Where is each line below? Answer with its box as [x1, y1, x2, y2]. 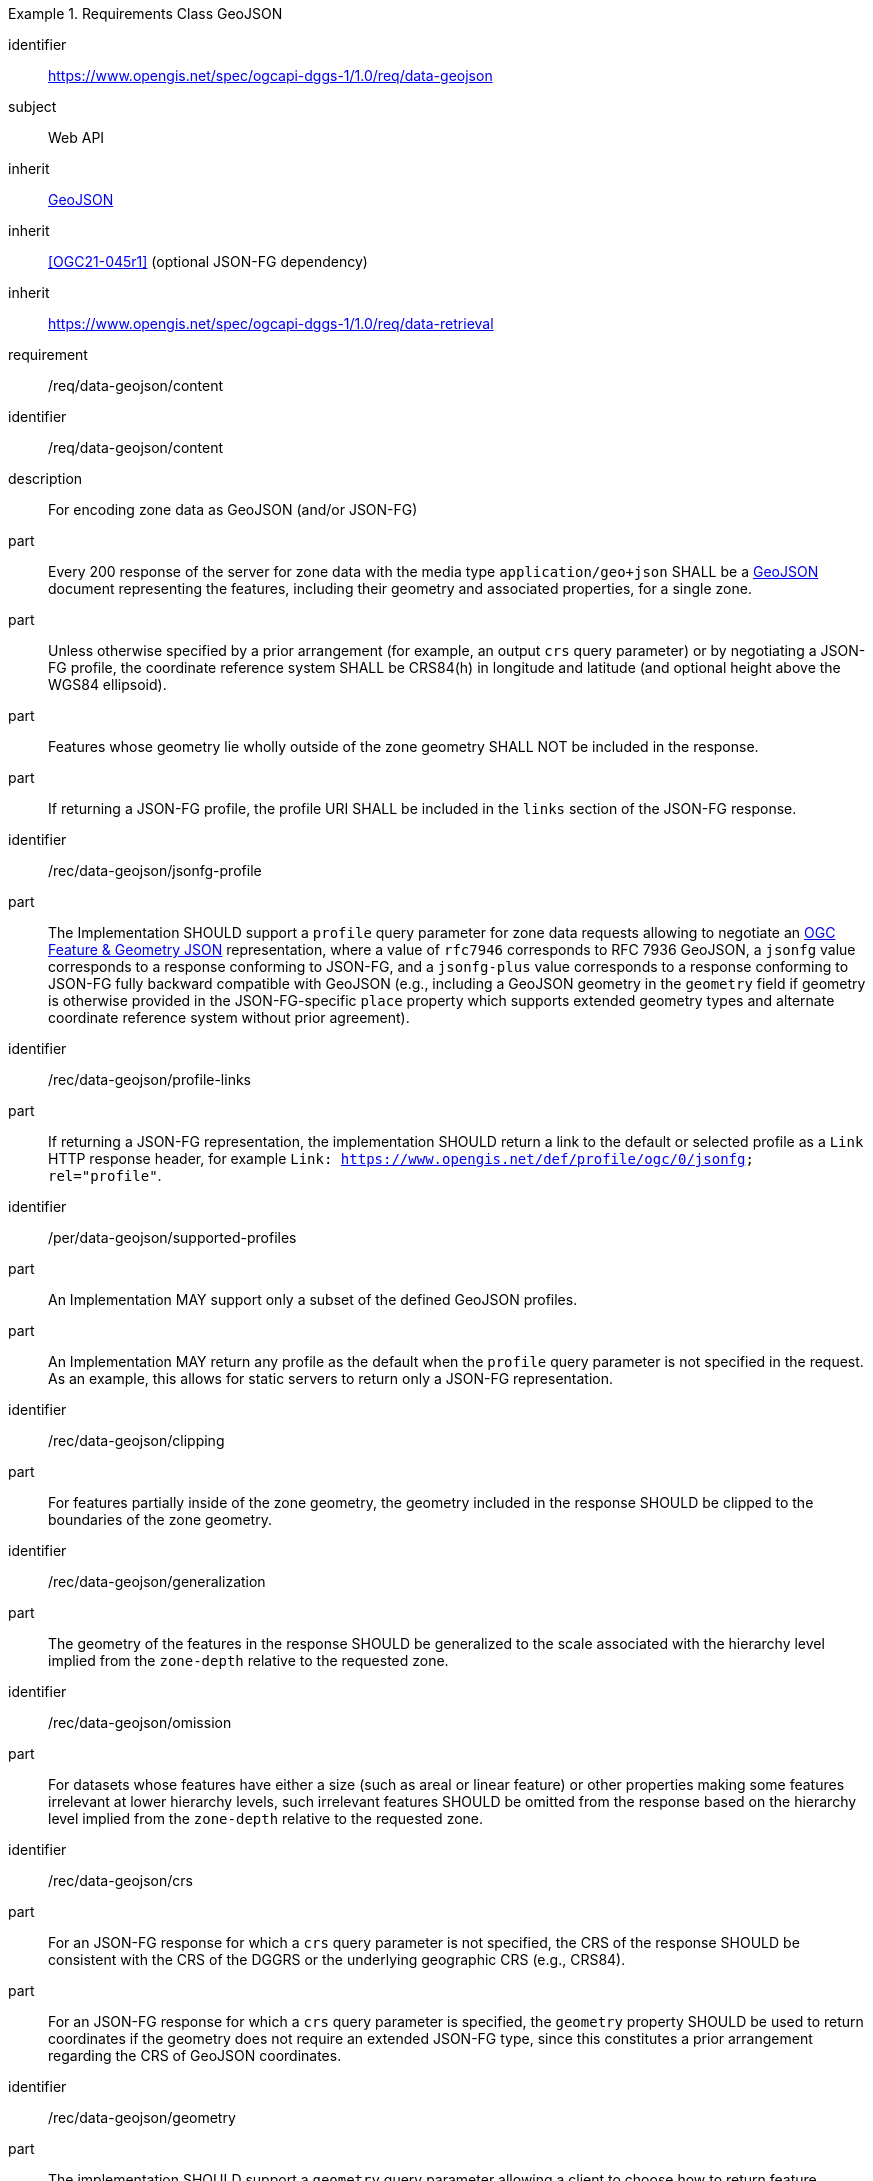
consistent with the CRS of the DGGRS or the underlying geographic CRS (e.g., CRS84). [48, 1951, 626, 1968]
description [8, 470, 83, 487]
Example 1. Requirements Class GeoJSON [8, 5, 283, 22]
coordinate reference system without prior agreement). [48, 1009, 410, 1026]
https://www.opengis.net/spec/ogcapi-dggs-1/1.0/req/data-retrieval [48, 315, 494, 332]
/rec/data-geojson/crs [48, 1872, 193, 1889]
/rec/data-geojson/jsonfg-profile [48, 862, 262, 879]
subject [8, 98, 57, 115]
